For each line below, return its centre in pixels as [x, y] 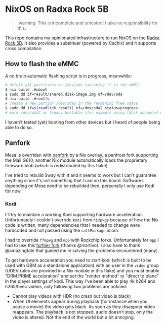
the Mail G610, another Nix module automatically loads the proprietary [76, 160]
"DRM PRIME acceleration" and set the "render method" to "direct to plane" [82, 276]
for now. [14, 191]
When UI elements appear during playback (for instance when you [80, 301]
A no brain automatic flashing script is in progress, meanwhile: [69, 76]
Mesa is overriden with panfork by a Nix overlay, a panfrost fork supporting [82, 155]
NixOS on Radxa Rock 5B [57, 9]
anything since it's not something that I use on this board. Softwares [75, 180]
